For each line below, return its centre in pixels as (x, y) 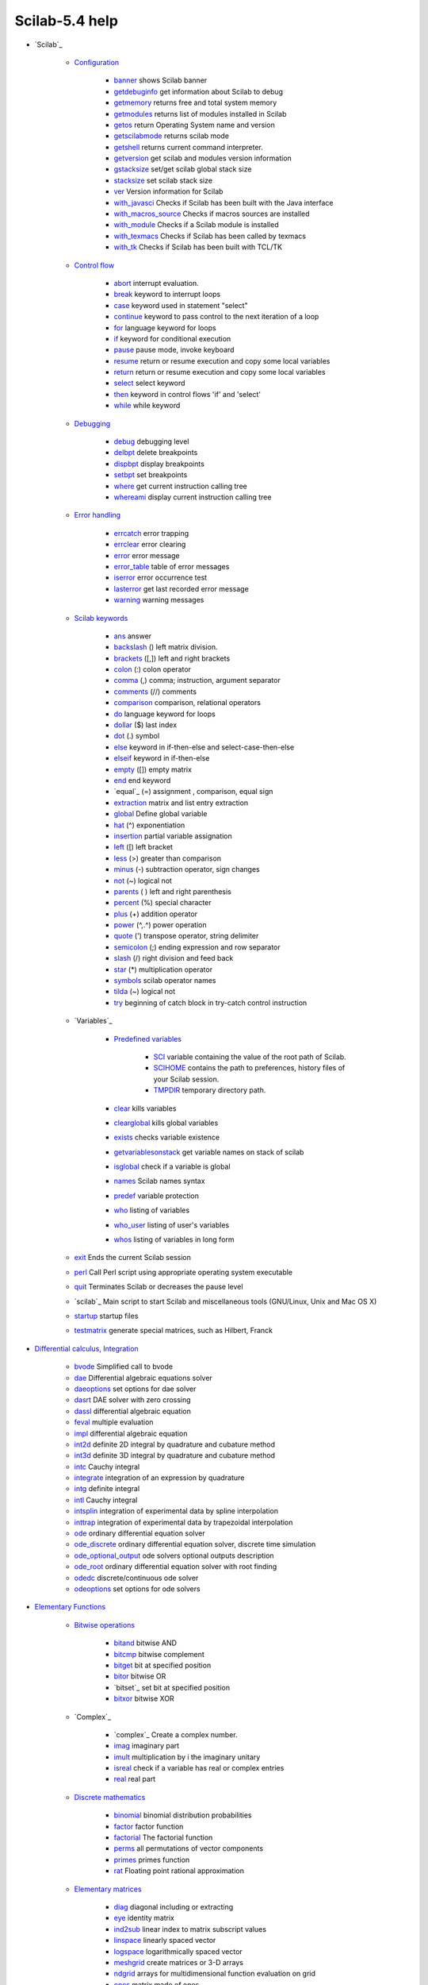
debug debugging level (151, 441)
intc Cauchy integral (107, 1467)
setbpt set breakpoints (151, 475)
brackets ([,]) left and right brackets (172, 658)
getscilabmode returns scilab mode (172, 136)
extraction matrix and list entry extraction (181, 803)
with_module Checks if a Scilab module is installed (196, 225)
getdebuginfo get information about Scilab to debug (199, 91)
